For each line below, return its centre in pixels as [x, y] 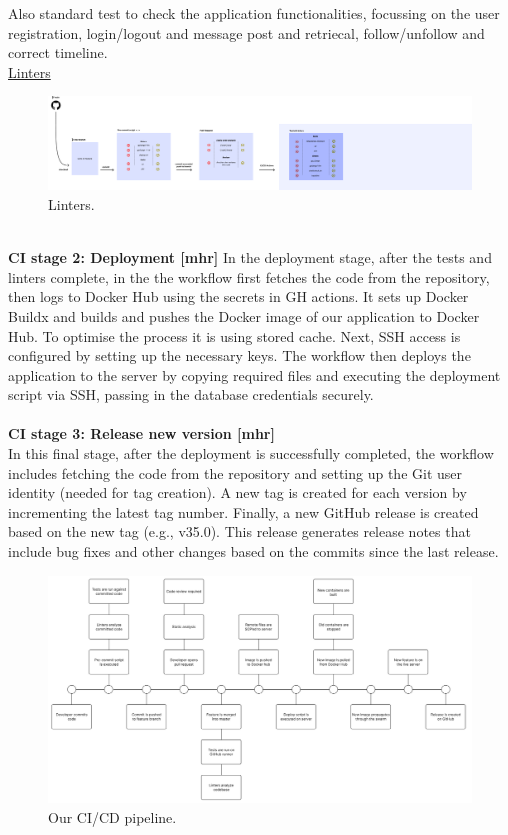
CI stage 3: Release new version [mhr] [141, 433]
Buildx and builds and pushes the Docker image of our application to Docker [244, 315]
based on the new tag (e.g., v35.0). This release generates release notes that [239, 531]
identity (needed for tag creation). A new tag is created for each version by [237, 492]
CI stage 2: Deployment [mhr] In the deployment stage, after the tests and [250, 257]
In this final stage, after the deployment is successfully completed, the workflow [251, 453]
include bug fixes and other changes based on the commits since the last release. [253, 551]
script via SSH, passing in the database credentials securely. [191, 394]
